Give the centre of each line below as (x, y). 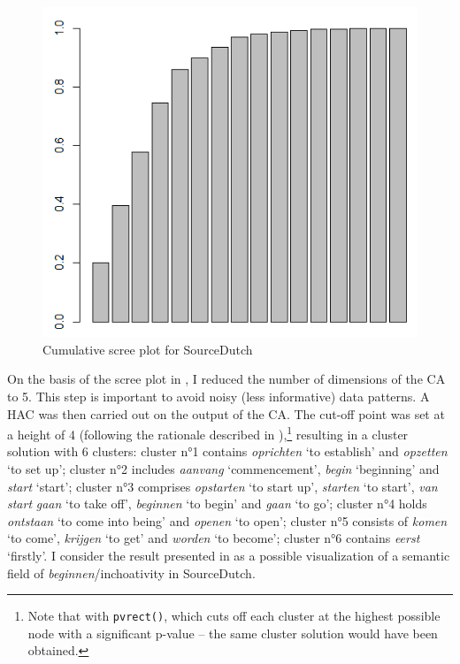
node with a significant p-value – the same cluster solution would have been (233, 633)
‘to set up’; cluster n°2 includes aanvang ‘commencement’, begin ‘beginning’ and (223, 469)
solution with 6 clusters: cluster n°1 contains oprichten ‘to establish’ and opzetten (227, 451)
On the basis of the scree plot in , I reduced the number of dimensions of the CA (226, 379)
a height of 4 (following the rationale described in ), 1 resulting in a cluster (208, 433)
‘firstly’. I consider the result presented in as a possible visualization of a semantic (229, 556)
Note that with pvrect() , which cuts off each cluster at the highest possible (234, 616)
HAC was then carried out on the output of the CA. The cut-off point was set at (226, 413)
